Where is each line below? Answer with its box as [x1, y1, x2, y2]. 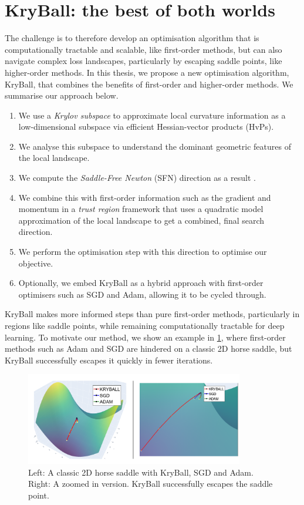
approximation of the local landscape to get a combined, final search [18, 214, 265, 226]
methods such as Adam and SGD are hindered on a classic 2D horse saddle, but [5, 342, 292, 355]
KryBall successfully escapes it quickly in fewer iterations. [5, 353, 213, 366]
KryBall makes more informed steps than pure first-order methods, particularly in [5, 308, 300, 320]
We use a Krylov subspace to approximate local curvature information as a [18, 109, 286, 121]
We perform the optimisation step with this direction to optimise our [18, 245, 267, 258]
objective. [18, 257, 53, 269]
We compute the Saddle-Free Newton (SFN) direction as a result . [18, 171, 256, 184]
